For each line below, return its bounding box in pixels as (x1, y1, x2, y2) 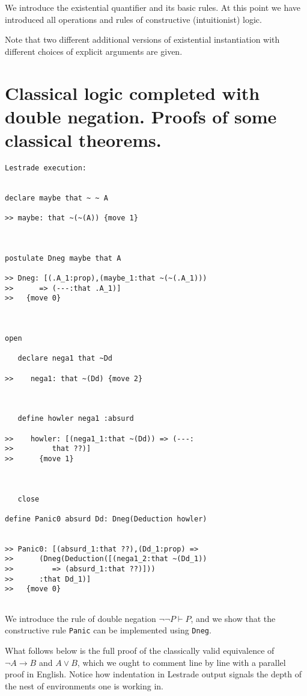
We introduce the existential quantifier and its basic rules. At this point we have (5, 1, 301, 13)
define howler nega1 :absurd (17, 414, 134, 423)
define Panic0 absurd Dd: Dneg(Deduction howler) (5, 514, 207, 523)
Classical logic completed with (5, 80, 260, 105)
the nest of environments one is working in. (5, 679, 163, 692)
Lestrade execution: (5, 163, 87, 172)
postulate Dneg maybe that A (5, 253, 121, 263)
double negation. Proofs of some (5, 104, 277, 128)
